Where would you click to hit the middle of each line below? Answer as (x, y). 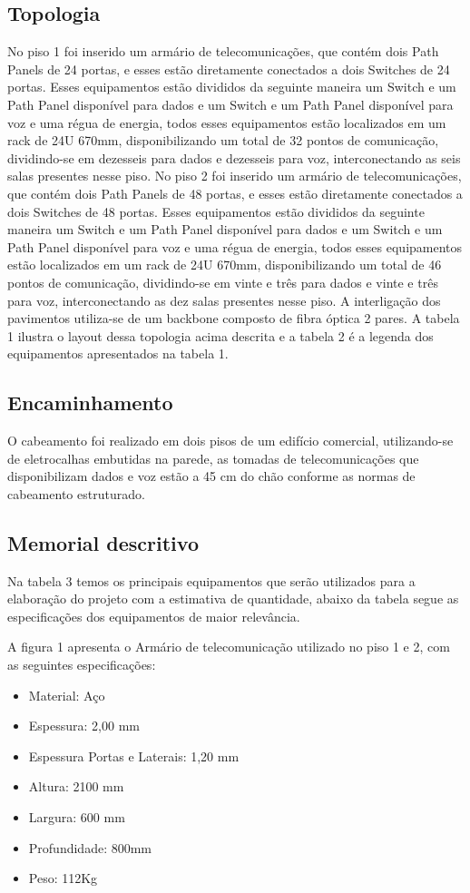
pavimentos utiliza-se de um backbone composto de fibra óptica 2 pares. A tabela (234, 318)
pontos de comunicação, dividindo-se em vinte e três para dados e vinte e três (223, 282)
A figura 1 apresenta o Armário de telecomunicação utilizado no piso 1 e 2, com (229, 647)
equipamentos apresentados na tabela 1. (118, 353)
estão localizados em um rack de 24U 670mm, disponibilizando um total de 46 (225, 265)
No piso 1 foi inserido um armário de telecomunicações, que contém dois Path (223, 51)
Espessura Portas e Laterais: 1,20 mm (134, 756)
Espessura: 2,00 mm (84, 726)
